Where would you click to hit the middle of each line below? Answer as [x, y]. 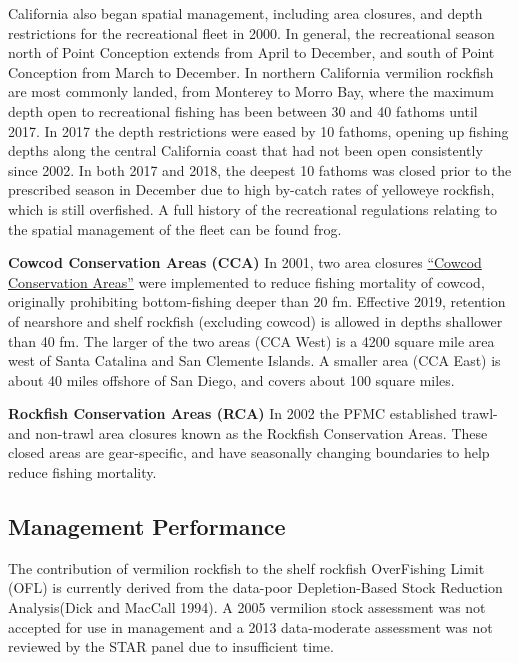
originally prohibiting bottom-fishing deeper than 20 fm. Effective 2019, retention [257, 301]
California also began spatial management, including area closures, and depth [245, 13]
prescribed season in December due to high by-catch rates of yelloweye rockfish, [251, 189]
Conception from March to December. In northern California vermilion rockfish [251, 71]
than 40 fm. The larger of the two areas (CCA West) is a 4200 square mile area [251, 340]
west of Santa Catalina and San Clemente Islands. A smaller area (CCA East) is [254, 360]
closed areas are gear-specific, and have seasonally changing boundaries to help [249, 452]
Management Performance [147, 526]
